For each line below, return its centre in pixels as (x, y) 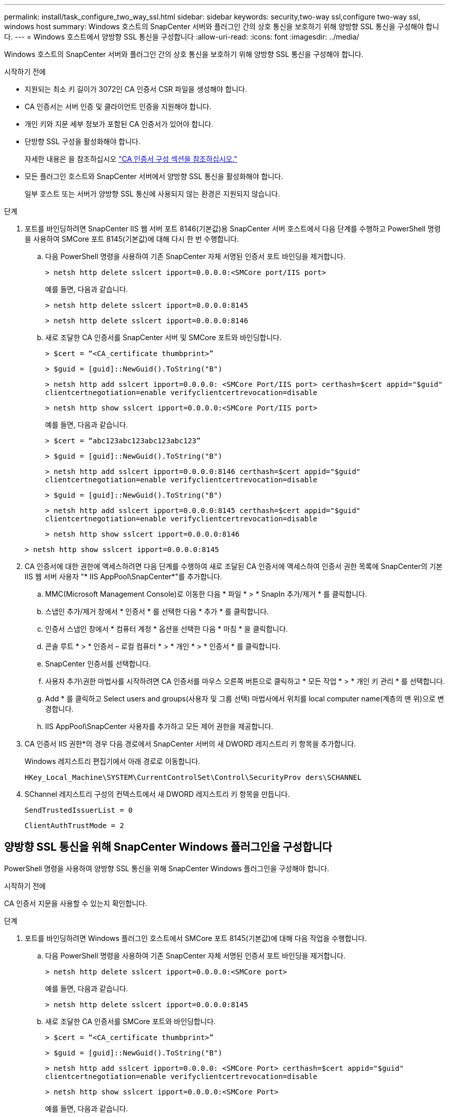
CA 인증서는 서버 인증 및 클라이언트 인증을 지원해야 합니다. (118, 106)
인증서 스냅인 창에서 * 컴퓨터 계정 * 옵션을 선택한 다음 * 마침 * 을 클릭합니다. (167, 629)
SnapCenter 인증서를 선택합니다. (98, 664)
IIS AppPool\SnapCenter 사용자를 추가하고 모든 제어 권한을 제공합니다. (159, 726)
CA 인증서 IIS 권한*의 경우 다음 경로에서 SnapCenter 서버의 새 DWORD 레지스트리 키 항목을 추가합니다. (190, 744)
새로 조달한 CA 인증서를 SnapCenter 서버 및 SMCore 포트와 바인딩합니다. (164, 337)
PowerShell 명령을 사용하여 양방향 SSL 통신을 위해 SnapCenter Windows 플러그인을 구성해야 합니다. (167, 868)
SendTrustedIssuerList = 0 (79, 810)
